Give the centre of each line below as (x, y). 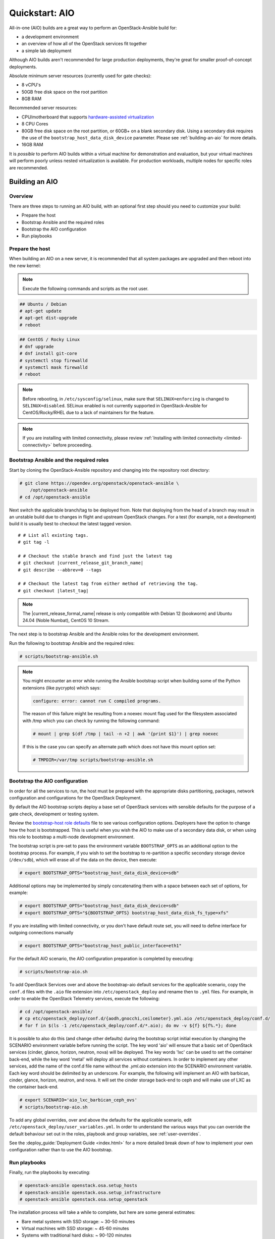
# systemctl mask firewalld (54, 367)
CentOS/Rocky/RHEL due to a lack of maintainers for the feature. (88, 413)
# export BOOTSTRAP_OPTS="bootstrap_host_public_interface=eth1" (101, 946)
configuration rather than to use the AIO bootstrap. (61, 1150)
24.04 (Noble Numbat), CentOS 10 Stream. (66, 620)
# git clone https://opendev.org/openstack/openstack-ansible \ (99, 483)
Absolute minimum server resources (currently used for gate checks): (80, 76)
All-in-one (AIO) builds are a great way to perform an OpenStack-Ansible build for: (93, 28)
